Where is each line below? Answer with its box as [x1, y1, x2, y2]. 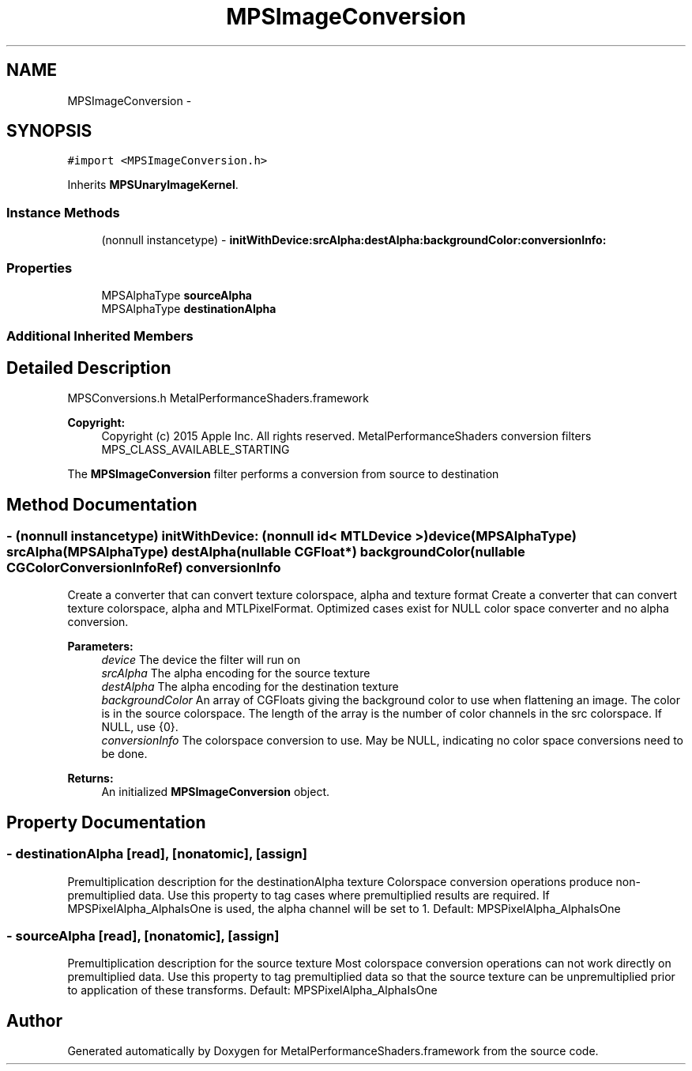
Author [6, 1010, 62, 1031]
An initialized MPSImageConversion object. [101, 785, 330, 799]
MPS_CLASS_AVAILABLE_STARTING [101, 443, 290, 457]
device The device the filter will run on [101, 653, 301, 667]
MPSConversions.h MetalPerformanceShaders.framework [67, 391, 370, 405]
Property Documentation [6, 812, 206, 832]
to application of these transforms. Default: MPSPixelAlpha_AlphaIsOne [67, 983, 438, 997]
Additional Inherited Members [6, 328, 194, 345]
